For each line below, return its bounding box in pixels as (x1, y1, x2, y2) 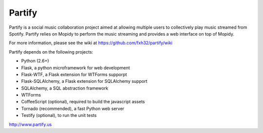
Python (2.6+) (21, 58, 49, 64)
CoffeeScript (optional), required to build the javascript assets (21, 99, 145, 105)
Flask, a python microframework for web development (21, 65, 130, 71)
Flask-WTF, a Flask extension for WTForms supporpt (21, 71, 127, 77)
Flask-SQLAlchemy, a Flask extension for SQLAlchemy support (21, 78, 148, 84)
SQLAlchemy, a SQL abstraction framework (21, 85, 109, 91)
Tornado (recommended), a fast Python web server (21, 105, 124, 112)
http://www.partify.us (9, 121, 52, 127)
